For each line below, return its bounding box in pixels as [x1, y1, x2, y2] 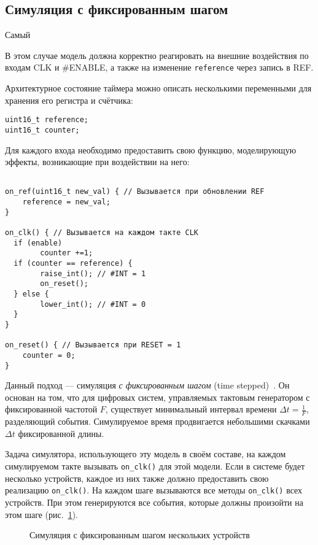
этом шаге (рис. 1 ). [5, 508, 79, 520]
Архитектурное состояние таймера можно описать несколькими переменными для [5, 82, 312, 95]
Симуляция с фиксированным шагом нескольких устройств [29, 528, 250, 541]
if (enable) [14, 238, 63, 247]
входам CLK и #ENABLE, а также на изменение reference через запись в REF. [5, 61, 314, 74]
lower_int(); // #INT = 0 [40, 300, 146, 309]
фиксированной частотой [5, 403, 98, 416]
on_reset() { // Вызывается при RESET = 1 [5, 341, 181, 350]
